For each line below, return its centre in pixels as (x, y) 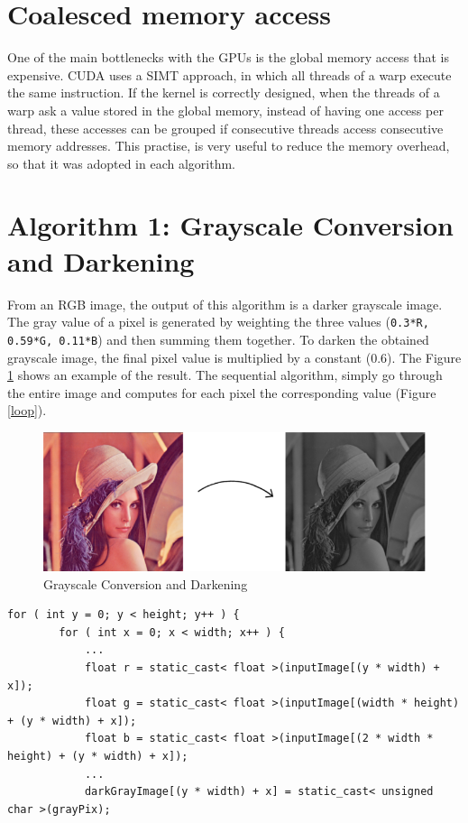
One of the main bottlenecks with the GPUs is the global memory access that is (228, 57)
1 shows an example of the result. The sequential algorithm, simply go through (225, 375)
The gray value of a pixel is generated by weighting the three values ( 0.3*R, (218, 322)
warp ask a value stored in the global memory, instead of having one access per (225, 110)
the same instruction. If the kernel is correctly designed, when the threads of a (224, 92)
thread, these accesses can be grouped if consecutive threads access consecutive (225, 128)
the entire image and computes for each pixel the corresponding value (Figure (222, 392)
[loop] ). (27, 410)
